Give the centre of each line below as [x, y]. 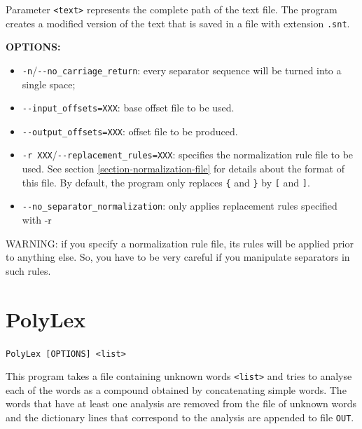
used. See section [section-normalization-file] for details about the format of [183, 169]
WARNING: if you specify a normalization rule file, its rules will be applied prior [180, 243]
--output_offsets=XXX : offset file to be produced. [130, 131]
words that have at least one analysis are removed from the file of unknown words [181, 403]
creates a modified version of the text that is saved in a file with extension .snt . [178, 23]
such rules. [28, 270]
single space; [49, 84]
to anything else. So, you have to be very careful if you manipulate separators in [178, 257]
